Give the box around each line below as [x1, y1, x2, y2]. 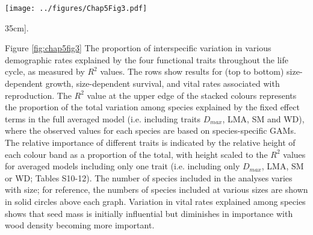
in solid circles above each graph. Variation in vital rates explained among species [5, 195, 306, 207]
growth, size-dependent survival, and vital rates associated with [45, 77, 280, 90]
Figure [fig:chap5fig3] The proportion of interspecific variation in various [5, 42, 271, 54]
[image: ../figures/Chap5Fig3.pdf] [5, 4, 147, 13]
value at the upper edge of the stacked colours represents [87, 89, 297, 101]
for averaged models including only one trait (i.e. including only [5, 160, 240, 172]
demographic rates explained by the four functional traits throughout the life [5, 53, 288, 66]
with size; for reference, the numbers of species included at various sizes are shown [5, 183, 308, 196]
